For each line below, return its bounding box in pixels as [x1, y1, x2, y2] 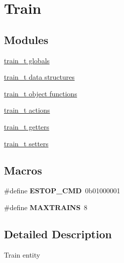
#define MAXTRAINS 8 [4, 202, 87, 212]
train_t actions [4, 105, 50, 115]
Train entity [4, 249, 41, 260]
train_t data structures [4, 72, 75, 82]
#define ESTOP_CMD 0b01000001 [4, 185, 121, 196]
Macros [4, 162, 42, 177]
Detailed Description [4, 226, 112, 241]
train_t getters [4, 121, 49, 131]
